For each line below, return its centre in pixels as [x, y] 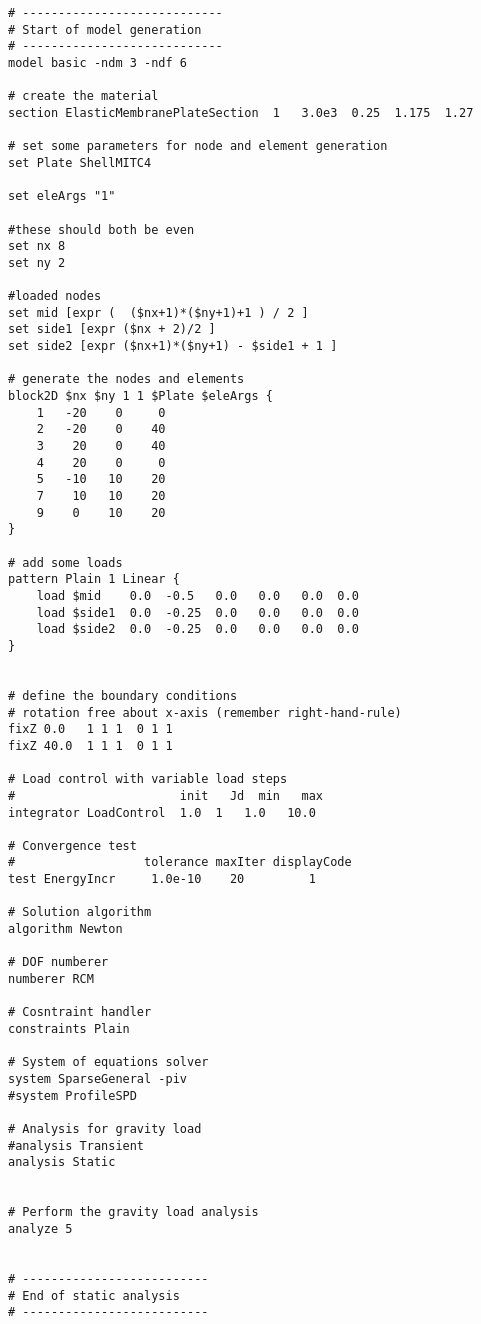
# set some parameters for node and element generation [198, 146]
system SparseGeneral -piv [97, 1079]
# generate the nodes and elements [126, 379]
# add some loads [65, 562]
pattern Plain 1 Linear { [94, 579]
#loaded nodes [55, 296]
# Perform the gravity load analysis [133, 1212]
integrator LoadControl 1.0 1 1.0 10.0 [162, 812]
